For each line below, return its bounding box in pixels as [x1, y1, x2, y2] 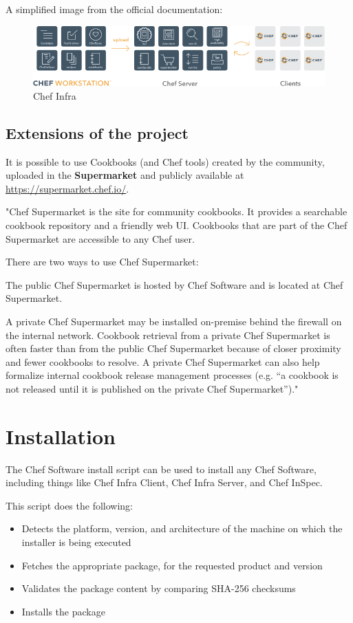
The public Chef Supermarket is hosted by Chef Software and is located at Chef [6, 277, 343, 292]
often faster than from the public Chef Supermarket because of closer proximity [6, 341, 341, 356]
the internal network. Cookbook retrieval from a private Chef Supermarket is [6, 327, 330, 342]
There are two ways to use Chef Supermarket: [6, 254, 199, 269]
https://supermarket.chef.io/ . [6, 181, 129, 195]
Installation [6, 422, 116, 450]
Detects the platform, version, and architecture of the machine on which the [21, 521, 343, 536]
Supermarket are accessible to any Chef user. [6, 231, 195, 245]
